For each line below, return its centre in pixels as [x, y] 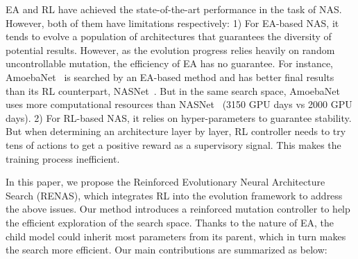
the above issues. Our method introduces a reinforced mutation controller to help [178, 209]
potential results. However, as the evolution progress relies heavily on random [170, 50]
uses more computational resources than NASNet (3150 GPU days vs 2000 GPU [179, 104]
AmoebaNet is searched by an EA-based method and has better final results [170, 77]
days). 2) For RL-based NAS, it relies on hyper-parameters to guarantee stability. [179, 117]
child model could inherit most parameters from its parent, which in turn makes [176, 236]
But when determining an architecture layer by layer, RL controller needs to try [176, 131]
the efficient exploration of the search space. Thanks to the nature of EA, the [170, 222]
